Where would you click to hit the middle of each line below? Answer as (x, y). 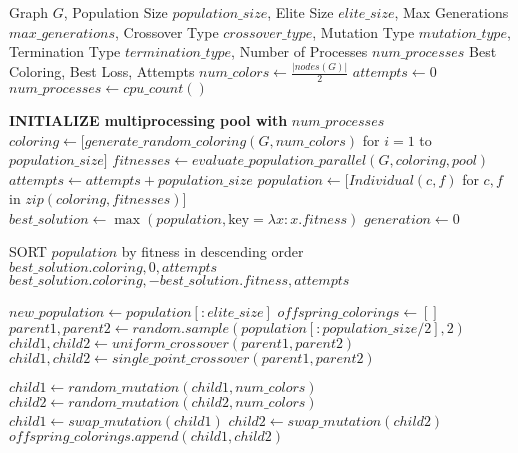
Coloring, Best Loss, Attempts (102, 71)
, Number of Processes (299, 51)
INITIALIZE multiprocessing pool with (148, 119)
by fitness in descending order (212, 251)
